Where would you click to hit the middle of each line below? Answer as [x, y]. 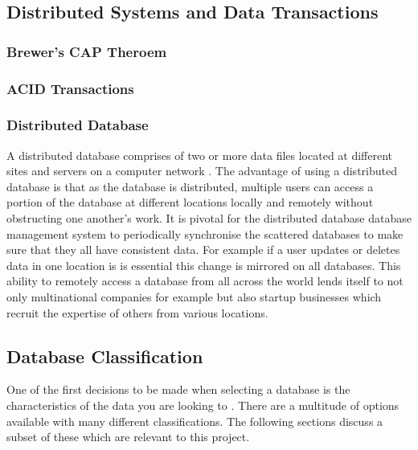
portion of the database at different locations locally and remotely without [190, 202]
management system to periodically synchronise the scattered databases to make [205, 233]
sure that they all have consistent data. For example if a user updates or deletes [203, 250]
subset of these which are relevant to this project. [128, 437]
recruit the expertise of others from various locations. [137, 312]
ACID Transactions [70, 88]
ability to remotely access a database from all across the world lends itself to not [205, 281]
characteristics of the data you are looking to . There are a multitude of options [203, 405]
